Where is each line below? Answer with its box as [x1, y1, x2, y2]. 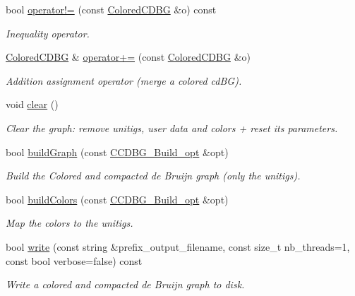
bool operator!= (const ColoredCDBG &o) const [6, 2, 217, 16]
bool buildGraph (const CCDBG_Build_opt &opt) [6, 144, 229, 159]
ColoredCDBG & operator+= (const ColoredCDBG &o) [6, 49, 251, 64]
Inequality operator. [6, 25, 90, 40]
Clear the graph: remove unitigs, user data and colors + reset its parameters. [6, 120, 338, 135]
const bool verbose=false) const [6, 253, 143, 268]
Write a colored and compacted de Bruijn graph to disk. [6, 277, 245, 292]
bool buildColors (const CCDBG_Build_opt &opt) [6, 191, 229, 206]
